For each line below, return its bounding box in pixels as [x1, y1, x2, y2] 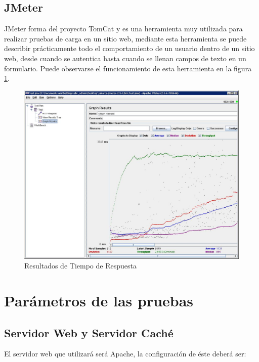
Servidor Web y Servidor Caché [4, 325, 174, 340]
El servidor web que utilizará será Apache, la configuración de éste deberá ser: [4, 348, 246, 359]
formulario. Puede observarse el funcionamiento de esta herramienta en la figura [4, 63, 252, 73]
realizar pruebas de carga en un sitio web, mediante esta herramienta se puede [4, 33, 247, 43]
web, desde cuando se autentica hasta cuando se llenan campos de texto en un [4, 53, 246, 63]
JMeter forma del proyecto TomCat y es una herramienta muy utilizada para [4, 23, 243, 34]
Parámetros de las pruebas [4, 290, 194, 311]
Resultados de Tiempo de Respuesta [24, 260, 137, 271]
